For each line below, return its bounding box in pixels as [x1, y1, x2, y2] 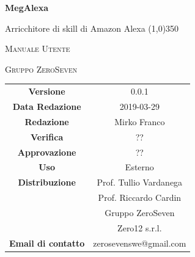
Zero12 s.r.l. [117, 221, 162, 234]
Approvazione [17, 145, 76, 158]
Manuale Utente [5, 42, 70, 55]
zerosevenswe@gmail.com [93, 236, 186, 249]
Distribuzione [18, 176, 76, 189]
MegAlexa [5, 1, 49, 13]
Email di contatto [9, 236, 85, 249]
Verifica [31, 130, 64, 143]
